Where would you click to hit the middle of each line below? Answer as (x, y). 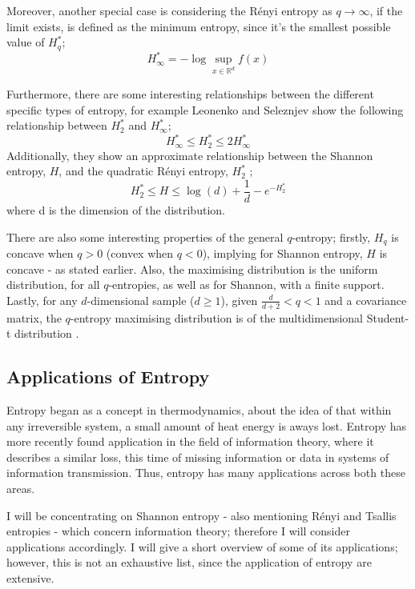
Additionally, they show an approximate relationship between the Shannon (190, 155)
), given (239, 300)
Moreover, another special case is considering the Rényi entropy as (169, 10)
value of (26, 42)
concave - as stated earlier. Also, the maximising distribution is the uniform (192, 268)
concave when (40, 252)
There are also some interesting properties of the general (145, 236)
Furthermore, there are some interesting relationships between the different (190, 93)
